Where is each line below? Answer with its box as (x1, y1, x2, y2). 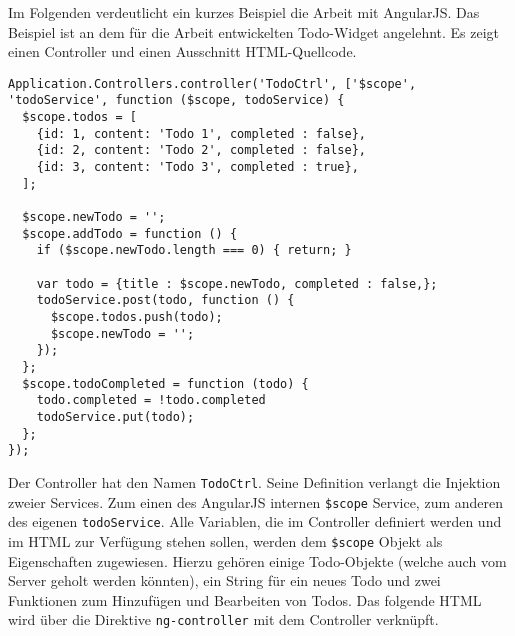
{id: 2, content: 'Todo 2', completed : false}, (36, 143, 366, 158)
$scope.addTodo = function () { (22, 226, 238, 241)
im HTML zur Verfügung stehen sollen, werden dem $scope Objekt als (8, 530, 443, 551)
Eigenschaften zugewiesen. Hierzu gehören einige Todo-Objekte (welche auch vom (8, 550, 507, 571)
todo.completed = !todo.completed (36, 393, 266, 408)
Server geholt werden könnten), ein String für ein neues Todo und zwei (8, 570, 441, 591)
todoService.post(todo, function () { (36, 293, 295, 308)
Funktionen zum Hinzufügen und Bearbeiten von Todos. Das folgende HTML (8, 589, 482, 610)
